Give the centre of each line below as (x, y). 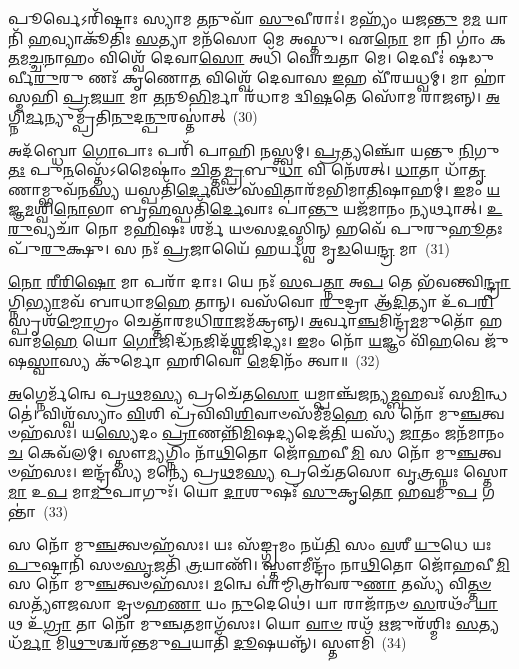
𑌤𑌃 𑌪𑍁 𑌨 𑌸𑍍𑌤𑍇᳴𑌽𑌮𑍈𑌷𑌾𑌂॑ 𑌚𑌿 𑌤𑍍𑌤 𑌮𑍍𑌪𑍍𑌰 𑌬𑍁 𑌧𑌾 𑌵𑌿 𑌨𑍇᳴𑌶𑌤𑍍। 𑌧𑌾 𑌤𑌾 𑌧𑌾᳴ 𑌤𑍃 (247, 169)
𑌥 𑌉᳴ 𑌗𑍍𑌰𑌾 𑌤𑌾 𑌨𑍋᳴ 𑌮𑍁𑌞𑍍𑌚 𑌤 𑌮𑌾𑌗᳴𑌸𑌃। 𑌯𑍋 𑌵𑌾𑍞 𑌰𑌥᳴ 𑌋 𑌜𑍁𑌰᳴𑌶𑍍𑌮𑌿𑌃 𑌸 (243, 622)
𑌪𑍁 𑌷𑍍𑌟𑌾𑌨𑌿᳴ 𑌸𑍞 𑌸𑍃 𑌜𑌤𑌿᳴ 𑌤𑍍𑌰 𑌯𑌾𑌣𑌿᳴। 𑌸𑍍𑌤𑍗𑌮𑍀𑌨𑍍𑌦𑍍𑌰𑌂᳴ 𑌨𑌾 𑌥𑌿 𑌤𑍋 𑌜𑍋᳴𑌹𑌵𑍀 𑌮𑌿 (259, 563)
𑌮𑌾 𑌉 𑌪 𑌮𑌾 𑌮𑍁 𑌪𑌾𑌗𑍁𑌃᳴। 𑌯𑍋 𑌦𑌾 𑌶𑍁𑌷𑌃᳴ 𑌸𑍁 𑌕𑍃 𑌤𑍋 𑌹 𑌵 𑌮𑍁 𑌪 (243, 491)
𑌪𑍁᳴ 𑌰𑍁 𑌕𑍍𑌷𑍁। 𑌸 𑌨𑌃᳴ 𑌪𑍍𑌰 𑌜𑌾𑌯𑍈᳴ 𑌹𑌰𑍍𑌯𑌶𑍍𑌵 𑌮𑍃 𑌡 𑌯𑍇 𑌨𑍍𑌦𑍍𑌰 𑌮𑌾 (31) (229, 247)
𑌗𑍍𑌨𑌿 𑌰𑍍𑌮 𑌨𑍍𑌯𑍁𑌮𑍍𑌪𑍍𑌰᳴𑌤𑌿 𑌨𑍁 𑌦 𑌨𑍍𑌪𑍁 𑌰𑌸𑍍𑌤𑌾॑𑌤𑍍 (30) (133, 115)
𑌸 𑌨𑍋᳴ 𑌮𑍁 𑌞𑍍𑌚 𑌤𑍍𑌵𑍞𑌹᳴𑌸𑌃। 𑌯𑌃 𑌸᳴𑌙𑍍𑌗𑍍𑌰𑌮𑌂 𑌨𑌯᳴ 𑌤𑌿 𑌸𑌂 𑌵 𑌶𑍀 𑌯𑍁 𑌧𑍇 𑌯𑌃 (250, 544)
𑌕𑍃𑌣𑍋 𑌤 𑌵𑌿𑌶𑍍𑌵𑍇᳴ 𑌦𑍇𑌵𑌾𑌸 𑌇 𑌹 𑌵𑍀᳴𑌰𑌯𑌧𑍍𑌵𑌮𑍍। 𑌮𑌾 (295, 76)
